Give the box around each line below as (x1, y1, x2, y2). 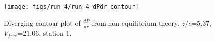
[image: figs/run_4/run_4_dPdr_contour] (4, 3, 139, 10)
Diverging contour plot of (4, 17, 81, 28)
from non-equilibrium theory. (92, 17, 180, 28)
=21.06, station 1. (17, 27, 72, 38)
